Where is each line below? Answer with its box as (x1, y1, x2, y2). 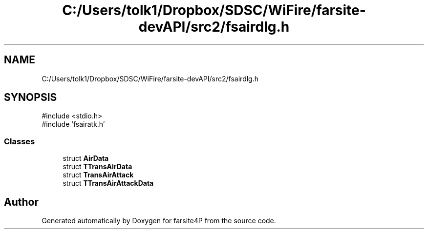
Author (4, 195, 39, 208)
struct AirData (63, 154, 109, 163)
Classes (4, 136, 35, 146)
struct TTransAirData (63, 162, 132, 171)
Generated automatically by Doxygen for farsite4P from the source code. (42, 216, 276, 225)
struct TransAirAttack (63, 171, 134, 179)
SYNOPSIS (4, 91, 57, 104)
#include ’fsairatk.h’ (42, 120, 105, 129)
